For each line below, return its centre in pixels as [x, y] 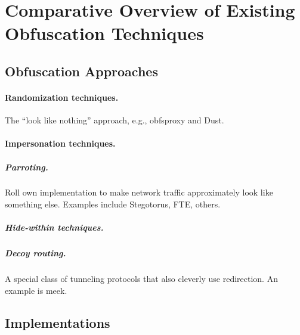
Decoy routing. [35, 253]
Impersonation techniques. [60, 143]
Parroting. [27, 167]
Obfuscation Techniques [104, 33]
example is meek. [36, 290]
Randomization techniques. [62, 97]
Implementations [58, 322]
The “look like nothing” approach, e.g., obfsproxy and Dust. [115, 120]
